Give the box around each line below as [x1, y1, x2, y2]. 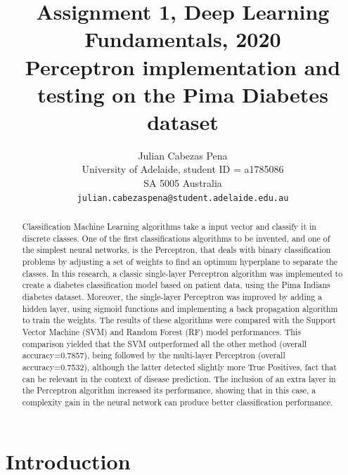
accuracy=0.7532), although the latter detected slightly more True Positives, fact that [22, 360, 337, 372]
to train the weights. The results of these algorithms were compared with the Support [22, 314, 336, 326]
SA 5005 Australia [143, 176, 222, 190]
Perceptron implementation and [25, 52, 341, 81]
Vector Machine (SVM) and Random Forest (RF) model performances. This [22, 326, 301, 338]
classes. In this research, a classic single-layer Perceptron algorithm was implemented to [22, 267, 343, 279]
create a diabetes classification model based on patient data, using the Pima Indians [22, 279, 330, 291]
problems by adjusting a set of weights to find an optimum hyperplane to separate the [22, 256, 338, 268]
